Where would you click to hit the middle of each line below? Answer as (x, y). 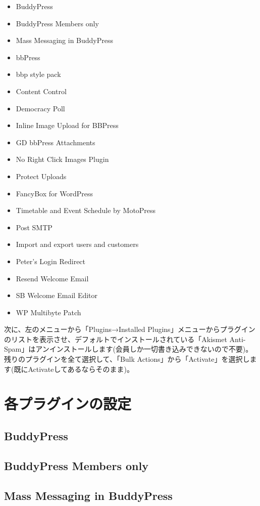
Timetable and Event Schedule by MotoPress (86, 210)
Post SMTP (34, 227)
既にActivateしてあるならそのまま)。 (74, 369)
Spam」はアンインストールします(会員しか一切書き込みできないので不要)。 (128, 349)
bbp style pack (38, 74)
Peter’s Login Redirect (51, 261)
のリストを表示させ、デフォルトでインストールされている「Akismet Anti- (125, 339)
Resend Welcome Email (52, 278)
